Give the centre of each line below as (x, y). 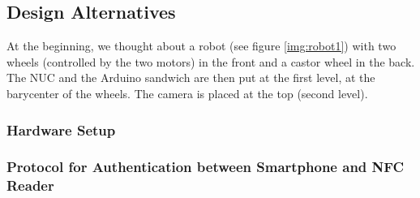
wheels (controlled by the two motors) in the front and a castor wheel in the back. (211, 61)
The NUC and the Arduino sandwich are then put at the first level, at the (191, 77)
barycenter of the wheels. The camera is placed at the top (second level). (187, 93)
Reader (30, 185)
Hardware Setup (61, 129)
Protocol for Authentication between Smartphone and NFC (206, 167)
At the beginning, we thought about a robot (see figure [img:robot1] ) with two (201, 46)
